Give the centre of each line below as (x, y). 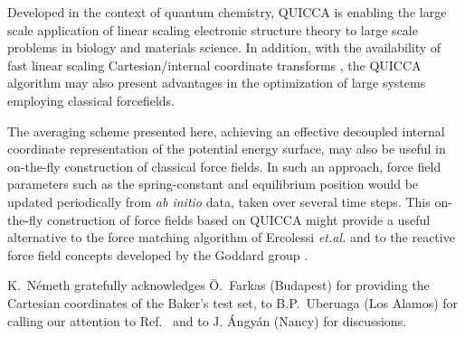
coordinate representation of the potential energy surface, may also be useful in (227, 149)
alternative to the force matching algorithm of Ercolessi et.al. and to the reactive (231, 237)
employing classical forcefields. (91, 100)
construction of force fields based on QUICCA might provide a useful (238, 219)
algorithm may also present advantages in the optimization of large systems (217, 83)
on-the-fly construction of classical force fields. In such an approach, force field (224, 166)
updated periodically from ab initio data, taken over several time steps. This (219, 201)
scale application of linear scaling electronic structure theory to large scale (213, 29)
